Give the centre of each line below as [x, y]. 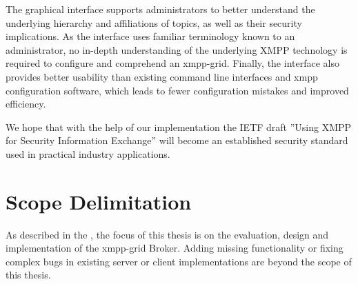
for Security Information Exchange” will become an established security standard [177, 140]
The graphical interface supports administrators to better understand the [160, 9]
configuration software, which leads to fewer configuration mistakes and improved [177, 90]
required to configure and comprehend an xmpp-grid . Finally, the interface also [172, 63]
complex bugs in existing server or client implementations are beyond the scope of [179, 261]
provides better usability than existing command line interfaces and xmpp [162, 76]
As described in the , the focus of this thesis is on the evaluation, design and [167, 234]
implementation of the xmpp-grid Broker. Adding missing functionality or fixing [175, 248]
